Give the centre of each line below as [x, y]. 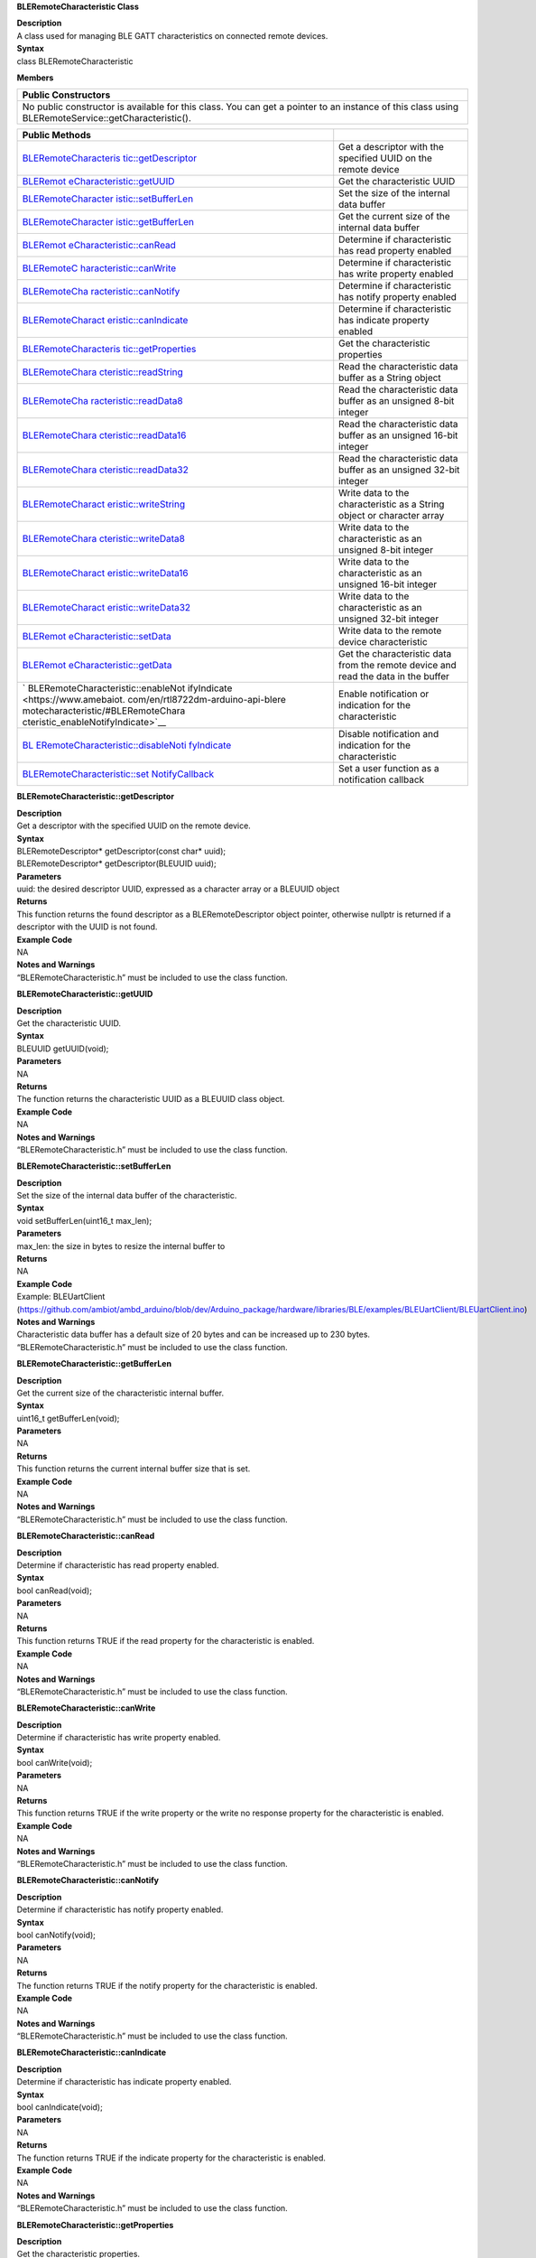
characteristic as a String [392, 504]
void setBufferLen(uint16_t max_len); [84, 1220]
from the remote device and [398, 666]
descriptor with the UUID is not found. [87, 927]
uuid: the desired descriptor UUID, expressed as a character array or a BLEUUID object [178, 889]
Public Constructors [66, 95]
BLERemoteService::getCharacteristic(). [106, 118]
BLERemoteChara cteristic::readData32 [105, 470]
